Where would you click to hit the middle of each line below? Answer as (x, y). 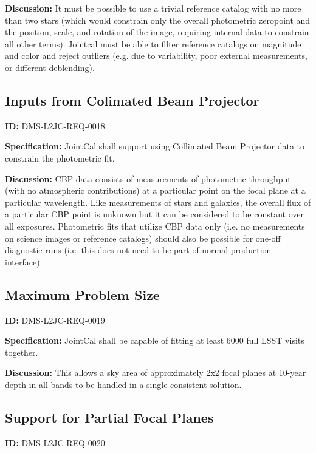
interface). (24, 261)
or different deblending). (50, 67)
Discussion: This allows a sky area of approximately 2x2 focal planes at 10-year (156, 373)
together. (22, 352)
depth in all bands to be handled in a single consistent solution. (123, 384)
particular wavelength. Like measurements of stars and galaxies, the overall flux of (158, 202)
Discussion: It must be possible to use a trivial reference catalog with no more (153, 8)
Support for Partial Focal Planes (109, 417)
